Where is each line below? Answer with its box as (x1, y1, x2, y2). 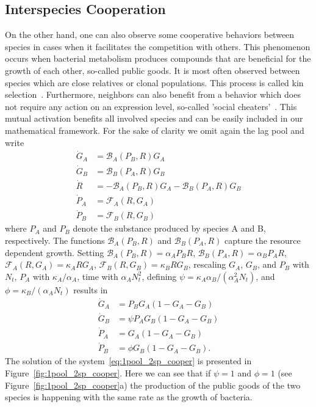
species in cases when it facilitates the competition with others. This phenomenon (5, 40, 311, 53)
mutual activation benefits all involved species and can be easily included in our (5, 112, 303, 125)
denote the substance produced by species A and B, (73, 222, 266, 235)
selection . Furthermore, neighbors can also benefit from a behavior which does (5, 88, 301, 101)
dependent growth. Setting (5, 246, 104, 258)
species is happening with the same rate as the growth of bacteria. (5, 391, 253, 403)
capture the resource (224, 233, 301, 246)
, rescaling (188, 258, 226, 271)
